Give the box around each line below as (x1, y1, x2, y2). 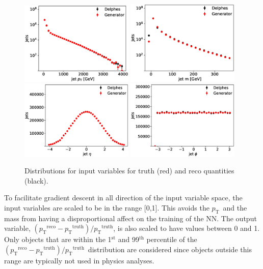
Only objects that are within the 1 (4, 234, 112, 245)
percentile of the (146, 234, 197, 245)
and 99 (118, 234, 139, 245)
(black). (24, 175, 48, 186)
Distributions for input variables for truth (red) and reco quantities (24, 165, 234, 176)
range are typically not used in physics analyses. (4, 255, 154, 265)
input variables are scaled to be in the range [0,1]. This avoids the (4, 202, 209, 213)
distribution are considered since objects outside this (88, 244, 252, 254)
